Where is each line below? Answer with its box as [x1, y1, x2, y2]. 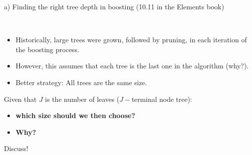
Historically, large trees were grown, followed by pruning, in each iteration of [15, 34, 247, 45]
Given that [4, 93, 37, 104]
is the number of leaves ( [45, 93, 120, 104]
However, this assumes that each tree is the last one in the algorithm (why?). [15, 61, 249, 71]
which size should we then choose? [15, 110, 135, 121]
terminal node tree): [131, 93, 192, 104]
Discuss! [4, 143, 29, 154]
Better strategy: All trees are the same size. [15, 77, 147, 87]
